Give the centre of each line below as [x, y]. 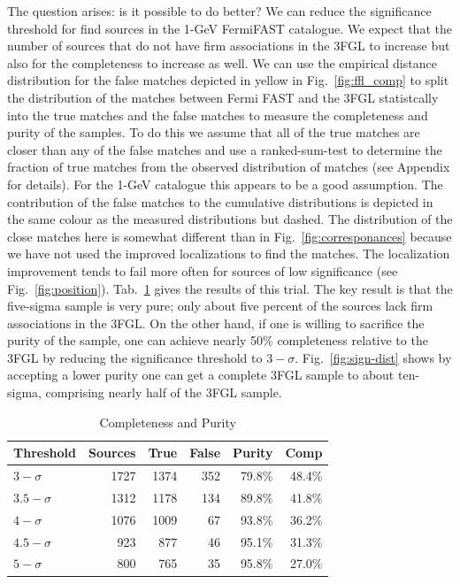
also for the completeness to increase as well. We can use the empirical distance [222, 62]
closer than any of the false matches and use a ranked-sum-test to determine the [225, 149]
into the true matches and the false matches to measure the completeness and [218, 115]
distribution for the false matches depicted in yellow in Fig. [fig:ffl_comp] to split [228, 80]
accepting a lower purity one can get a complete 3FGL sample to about [201, 375]
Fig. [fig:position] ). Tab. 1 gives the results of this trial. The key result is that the [230, 288]
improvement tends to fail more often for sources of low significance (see [203, 270]
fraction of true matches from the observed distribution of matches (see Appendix [229, 167]
